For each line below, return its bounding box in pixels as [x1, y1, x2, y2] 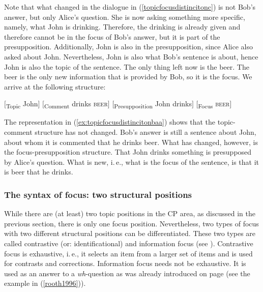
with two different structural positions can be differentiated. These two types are [4, 228, 256, 239]
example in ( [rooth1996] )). [4, 278, 86, 288]
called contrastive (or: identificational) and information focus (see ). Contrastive [4, 238, 253, 249]
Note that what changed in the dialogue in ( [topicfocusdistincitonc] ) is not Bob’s [4, 2, 256, 12]
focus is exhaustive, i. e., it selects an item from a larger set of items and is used [4, 248, 253, 258]
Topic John [6, 98, 38, 110]
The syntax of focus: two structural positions [4, 188, 192, 200]
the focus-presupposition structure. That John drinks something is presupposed [4, 147, 252, 157]
